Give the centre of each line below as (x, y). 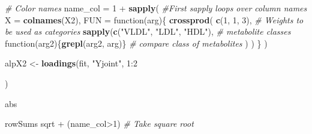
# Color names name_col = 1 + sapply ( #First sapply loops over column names (156, 8)
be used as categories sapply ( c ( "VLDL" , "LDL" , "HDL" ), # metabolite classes (148, 31)
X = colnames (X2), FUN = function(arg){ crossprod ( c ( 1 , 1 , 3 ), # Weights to (154, 19)
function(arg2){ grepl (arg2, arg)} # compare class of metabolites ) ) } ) (136, 43)
